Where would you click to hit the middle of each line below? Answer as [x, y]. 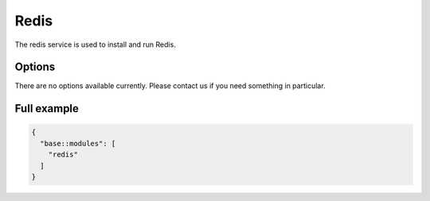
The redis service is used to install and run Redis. [96, 44]
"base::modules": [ [78, 143]
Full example [47, 108]
